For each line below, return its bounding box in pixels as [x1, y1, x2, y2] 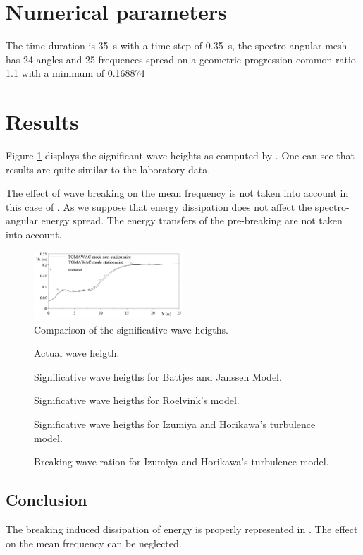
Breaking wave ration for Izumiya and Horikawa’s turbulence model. [34, 454, 329, 469]
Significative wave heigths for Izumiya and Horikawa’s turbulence [34, 417, 316, 432]
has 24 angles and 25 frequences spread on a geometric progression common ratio [6, 51, 356, 66]
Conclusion [6, 489, 87, 511]
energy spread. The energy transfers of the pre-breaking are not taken [41, 213, 343, 228]
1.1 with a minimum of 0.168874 [6, 66, 145, 80]
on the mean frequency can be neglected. [6, 535, 182, 550]
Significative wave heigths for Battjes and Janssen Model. [34, 369, 282, 384]
